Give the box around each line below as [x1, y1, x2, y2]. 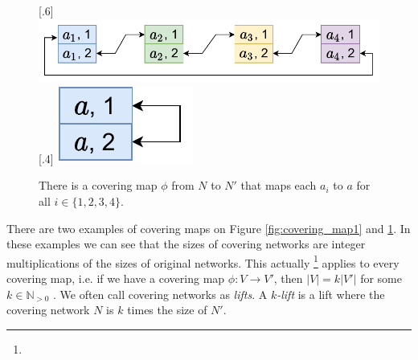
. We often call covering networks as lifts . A [53, 285, 268, 302]
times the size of [127, 301, 207, 318]
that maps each [240, 177, 317, 194]
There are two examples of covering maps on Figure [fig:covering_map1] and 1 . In [6, 219, 411, 236]
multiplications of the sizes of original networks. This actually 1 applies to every [6, 252, 400, 271]
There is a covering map [39, 177, 158, 194]
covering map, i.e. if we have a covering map [6, 270, 225, 287]
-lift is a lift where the [277, 285, 385, 302]
